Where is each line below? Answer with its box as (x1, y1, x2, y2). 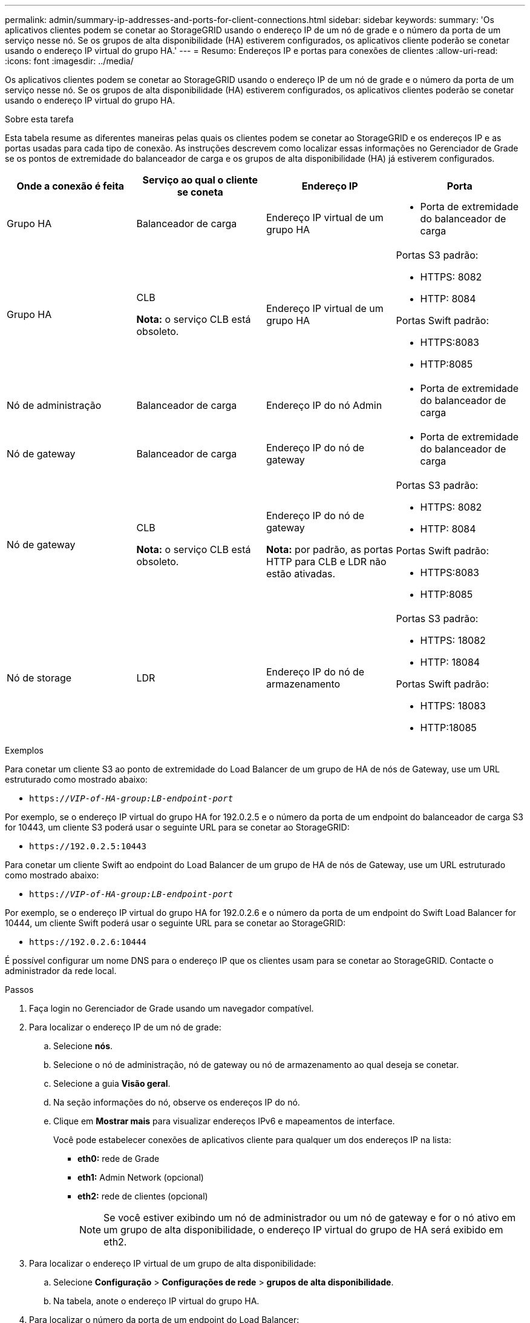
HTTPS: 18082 (420, 634, 486, 646)
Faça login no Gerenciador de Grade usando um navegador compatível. (29, 1003, 314, 1013)
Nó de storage (7, 672, 72, 684)
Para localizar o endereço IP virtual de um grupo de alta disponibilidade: (29, 1258, 316, 1268)
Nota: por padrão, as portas (266, 543, 393, 555)
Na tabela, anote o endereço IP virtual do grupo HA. (53, 1296, 260, 1306)
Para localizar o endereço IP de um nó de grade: (29, 1022, 221, 1032)
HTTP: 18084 (420, 656, 480, 668)
